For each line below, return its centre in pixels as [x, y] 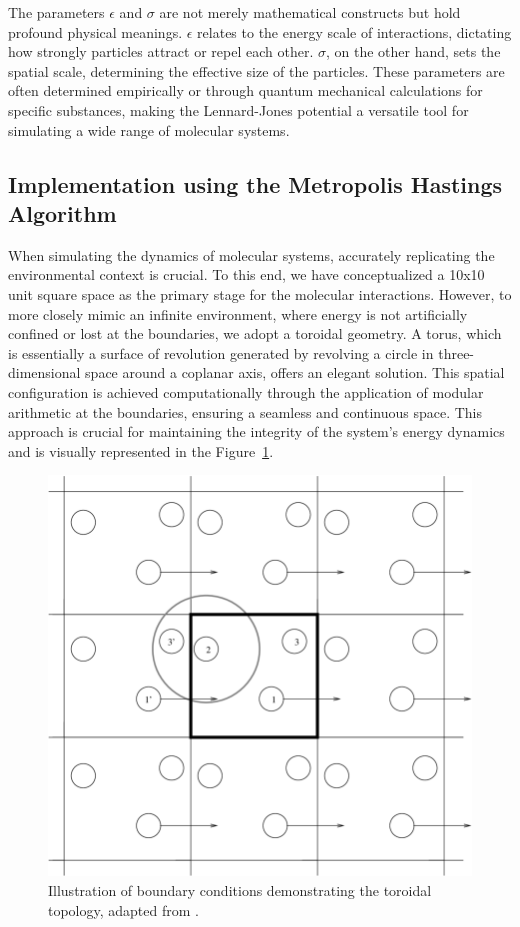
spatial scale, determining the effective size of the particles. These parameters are [256, 70]
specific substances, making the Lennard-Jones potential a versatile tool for [238, 109]
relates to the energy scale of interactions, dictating [354, 31]
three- [456, 352]
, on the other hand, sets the [413, 51]
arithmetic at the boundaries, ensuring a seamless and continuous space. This [245, 411]
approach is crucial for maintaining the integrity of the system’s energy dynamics [256, 431]
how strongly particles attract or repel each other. [161, 51]
